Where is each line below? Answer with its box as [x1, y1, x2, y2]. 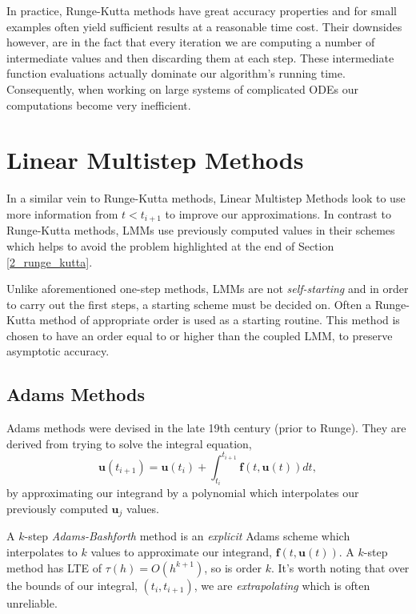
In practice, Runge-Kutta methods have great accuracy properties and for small [6, 2, 397, 18]
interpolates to [6, 544, 78, 560]
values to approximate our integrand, [90, 544, 272, 560]
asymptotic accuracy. [6, 343, 110, 359]
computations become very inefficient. [6, 96, 191, 113]
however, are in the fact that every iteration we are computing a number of [6, 34, 375, 50]
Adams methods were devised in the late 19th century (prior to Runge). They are [6, 419, 406, 436]
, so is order [204, 559, 262, 576]
